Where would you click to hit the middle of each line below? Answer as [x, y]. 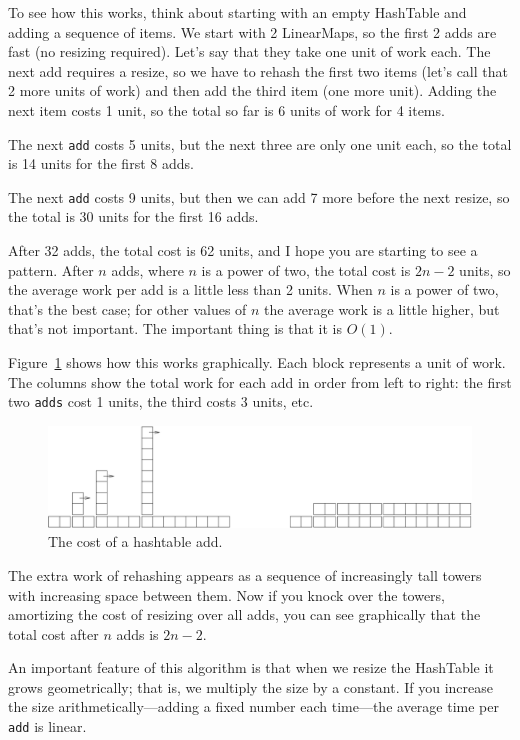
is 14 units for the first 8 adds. [101, 163]
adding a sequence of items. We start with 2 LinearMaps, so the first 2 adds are [252, 31]
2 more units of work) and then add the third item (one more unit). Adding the [252, 90]
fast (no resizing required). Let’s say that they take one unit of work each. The [249, 51]
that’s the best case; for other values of [127, 308]
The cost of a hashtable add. [135, 541]
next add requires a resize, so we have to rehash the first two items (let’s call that [258, 70]
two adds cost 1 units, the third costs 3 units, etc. [161, 401]
